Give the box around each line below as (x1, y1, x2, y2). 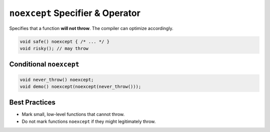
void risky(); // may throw (19, 45, 88, 51)
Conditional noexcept (9, 60, 79, 68)
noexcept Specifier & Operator (9, 7, 141, 18)
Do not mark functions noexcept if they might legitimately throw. (21, 118, 156, 124)
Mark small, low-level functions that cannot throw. (21, 111, 125, 117)
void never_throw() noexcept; (19, 76, 94, 82)
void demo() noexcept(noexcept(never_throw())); (19, 83, 141, 89)
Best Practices (9, 98, 56, 107)
